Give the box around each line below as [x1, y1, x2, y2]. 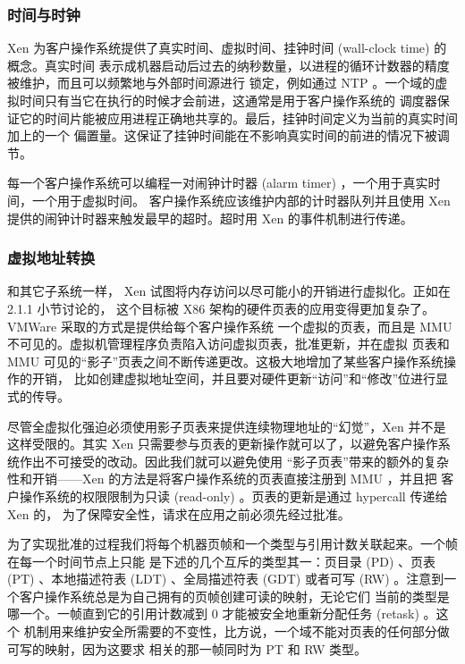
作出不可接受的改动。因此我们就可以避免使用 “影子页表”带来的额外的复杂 [19, 451, 449, 470]
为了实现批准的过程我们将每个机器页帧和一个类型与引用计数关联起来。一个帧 [7, 534, 458, 553]
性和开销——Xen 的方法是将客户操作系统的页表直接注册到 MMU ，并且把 [7, 469, 437, 488]
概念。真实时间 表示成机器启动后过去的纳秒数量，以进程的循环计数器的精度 [7, 55, 450, 74]
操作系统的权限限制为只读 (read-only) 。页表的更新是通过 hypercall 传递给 [19, 486, 448, 505]
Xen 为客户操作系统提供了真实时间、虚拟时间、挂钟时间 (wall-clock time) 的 [7, 38, 447, 57]
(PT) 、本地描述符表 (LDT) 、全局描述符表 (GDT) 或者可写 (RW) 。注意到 [7, 569, 444, 588]
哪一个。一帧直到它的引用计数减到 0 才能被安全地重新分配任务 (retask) [7, 604, 419, 623]
